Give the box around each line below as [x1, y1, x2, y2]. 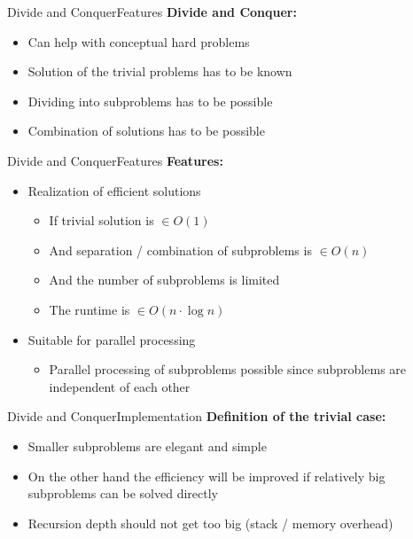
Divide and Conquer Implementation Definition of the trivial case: [7, 407, 386, 426]
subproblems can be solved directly [27, 484, 218, 503]
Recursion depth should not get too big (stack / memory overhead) [27, 513, 394, 532]
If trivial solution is [49, 211, 154, 230]
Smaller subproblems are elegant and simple [27, 436, 267, 455]
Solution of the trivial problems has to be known [27, 62, 292, 81]
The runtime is [49, 300, 130, 318]
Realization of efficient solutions [27, 181, 201, 199]
